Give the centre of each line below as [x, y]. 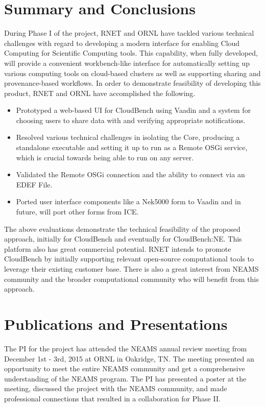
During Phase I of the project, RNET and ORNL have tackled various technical [129, 33]
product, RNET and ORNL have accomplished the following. [100, 93]
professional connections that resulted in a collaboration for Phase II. [112, 398]
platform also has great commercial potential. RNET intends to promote [118, 248]
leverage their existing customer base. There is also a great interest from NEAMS [131, 269]
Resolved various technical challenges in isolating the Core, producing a [128, 137]
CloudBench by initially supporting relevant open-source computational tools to [129, 259]
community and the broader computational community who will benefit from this [131, 279]
